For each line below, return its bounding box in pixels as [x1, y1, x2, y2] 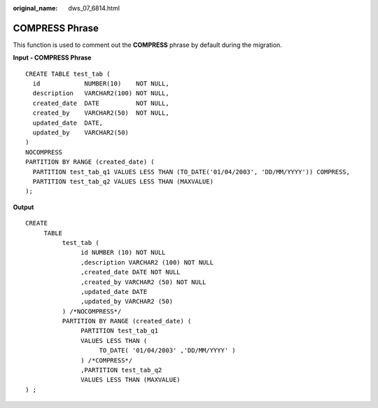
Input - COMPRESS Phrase [13, 53, 92, 62]
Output [13, 203, 34, 211]
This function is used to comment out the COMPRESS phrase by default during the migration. [13, 41, 283, 49]
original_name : [13, 4, 58, 12]
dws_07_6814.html [68, 4, 120, 12]
